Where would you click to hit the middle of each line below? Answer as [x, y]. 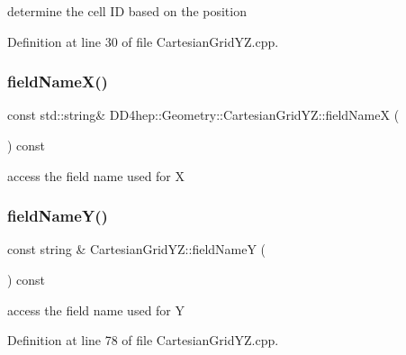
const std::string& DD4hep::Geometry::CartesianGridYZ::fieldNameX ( [203, 115]
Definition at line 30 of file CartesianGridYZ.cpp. [143, 41]
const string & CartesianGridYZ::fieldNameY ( [137, 249]
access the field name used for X [96, 175]
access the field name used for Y [96, 309]
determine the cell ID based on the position [127, 11]
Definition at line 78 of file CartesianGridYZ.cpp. [143, 340]
